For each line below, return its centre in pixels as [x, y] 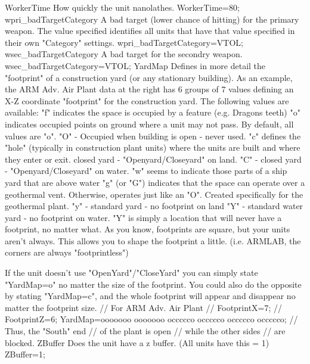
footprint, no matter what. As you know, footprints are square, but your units [148, 229]
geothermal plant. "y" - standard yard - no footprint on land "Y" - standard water [154, 206]
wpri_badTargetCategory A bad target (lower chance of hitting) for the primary [152, 19]
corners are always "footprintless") [67, 252]
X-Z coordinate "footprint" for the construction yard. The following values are [147, 100]
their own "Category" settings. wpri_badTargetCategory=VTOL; [124, 42]
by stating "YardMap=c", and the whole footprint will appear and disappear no [150, 296]
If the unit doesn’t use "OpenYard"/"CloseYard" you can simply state [131, 273]
